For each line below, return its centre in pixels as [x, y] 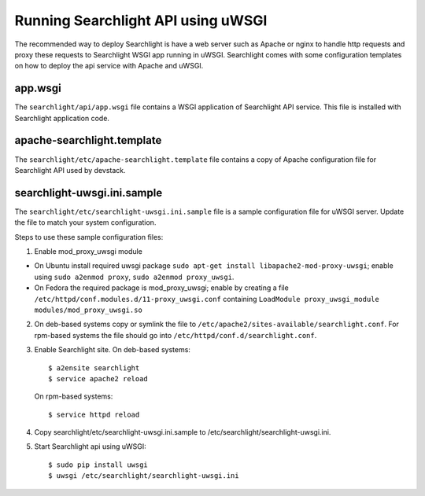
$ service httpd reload [94, 414]
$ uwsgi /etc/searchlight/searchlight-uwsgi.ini [144, 476]
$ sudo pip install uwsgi [98, 465]
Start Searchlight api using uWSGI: [91, 446]
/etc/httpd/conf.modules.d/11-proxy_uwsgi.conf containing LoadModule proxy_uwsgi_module [207, 299]
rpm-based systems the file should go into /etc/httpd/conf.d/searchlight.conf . [176, 335]
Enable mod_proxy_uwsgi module [89, 251]
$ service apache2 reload [98, 378]
